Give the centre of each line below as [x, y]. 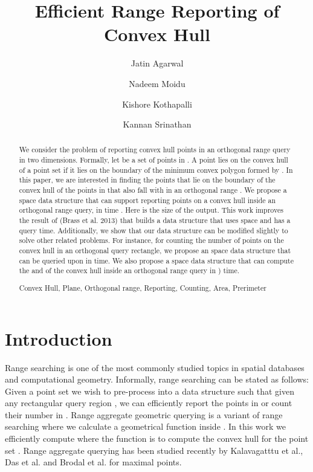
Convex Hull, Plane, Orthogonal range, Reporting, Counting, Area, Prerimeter [143, 287]
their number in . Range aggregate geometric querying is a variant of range [144, 414]
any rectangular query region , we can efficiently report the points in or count [149, 403]
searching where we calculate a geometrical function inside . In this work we [146, 426]
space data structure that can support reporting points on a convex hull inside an [147, 200]
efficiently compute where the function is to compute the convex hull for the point [157, 438]
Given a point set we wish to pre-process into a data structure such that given [150, 391]
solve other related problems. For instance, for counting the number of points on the [151, 240]
